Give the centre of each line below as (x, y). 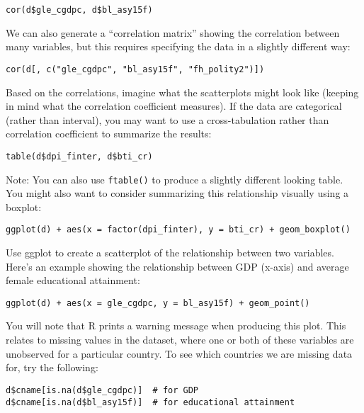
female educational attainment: (73, 280)
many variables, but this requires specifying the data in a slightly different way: (178, 46)
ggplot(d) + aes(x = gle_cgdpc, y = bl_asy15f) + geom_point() (158, 303)
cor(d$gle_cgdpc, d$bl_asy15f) (79, 10)
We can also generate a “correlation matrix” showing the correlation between (173, 32)
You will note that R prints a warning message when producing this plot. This (176, 326)
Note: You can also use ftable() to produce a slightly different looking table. (175, 179)
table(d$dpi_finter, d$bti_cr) (79, 156)
